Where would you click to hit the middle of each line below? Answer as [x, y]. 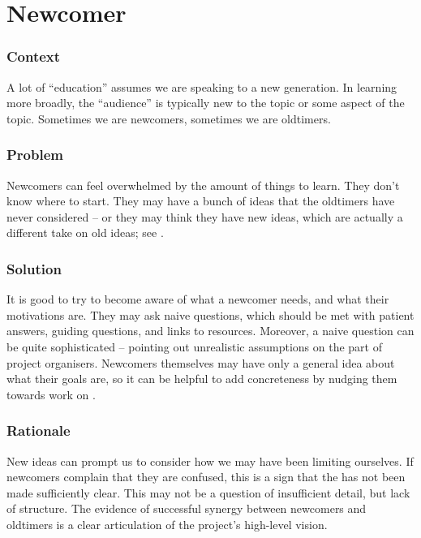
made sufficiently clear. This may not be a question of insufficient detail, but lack [208, 492]
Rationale [39, 430]
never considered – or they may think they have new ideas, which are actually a [205, 216]
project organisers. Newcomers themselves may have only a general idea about [201, 362]
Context [34, 56]
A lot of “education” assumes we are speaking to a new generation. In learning [202, 86]
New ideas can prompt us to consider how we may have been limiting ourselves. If [210, 461]
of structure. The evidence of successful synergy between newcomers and [187, 508]
